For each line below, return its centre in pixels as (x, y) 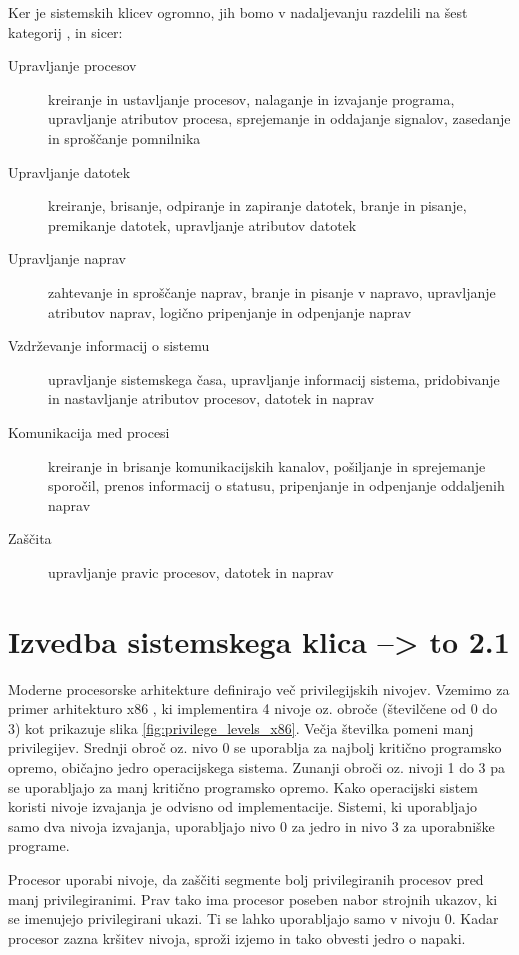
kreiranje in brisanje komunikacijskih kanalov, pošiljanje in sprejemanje (267, 465)
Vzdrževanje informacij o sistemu (109, 345)
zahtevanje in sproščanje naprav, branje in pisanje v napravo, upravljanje (272, 291)
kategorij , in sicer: (65, 31)
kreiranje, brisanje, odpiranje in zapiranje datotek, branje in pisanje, (257, 205)
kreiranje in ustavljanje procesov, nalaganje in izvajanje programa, (251, 98)
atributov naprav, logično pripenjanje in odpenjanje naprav (230, 311)
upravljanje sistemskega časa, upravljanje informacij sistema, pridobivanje (274, 378)
